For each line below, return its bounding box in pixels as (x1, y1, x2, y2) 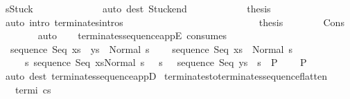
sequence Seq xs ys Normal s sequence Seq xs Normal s (10, 41, 292, 56)
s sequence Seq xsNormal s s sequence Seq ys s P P (24, 55, 307, 69)
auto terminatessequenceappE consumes (37, 28, 227, 43)
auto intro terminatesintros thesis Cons (5, 14, 344, 29)
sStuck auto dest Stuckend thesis (5, 1, 271, 15)
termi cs (15, 82, 51, 96)
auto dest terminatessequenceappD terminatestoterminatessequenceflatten (5, 68, 327, 82)
